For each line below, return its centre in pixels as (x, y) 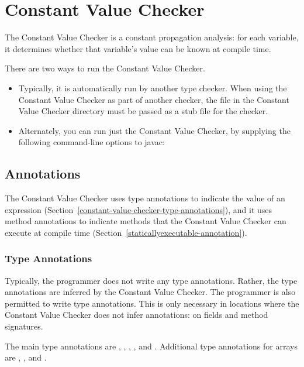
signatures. (24, 326)
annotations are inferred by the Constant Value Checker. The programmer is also (150, 292)
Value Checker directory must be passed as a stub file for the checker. (143, 111)
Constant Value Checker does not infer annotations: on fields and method (137, 315)
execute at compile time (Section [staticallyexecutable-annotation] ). (126, 232)
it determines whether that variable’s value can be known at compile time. (138, 48)
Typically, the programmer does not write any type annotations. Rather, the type (151, 280)
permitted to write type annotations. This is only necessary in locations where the (152, 303)
